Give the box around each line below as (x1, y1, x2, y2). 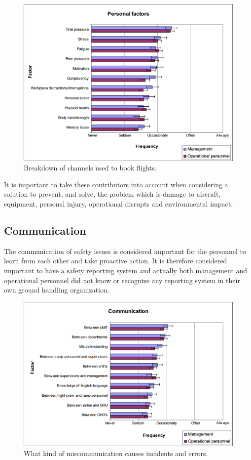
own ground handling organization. (4, 285, 109, 295)
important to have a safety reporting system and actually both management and (4, 265, 248, 275)
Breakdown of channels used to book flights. (24, 163, 157, 173)
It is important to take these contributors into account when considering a (4, 179, 228, 189)
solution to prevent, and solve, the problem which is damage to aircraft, (4, 189, 221, 199)
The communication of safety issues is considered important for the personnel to (4, 246, 247, 256)
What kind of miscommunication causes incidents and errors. (24, 448, 208, 458)
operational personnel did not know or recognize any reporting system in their (4, 275, 240, 285)
